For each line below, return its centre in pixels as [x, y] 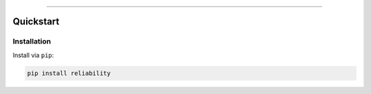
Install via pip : [33, 55]
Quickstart [36, 21]
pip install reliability [69, 73]
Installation [32, 42]
